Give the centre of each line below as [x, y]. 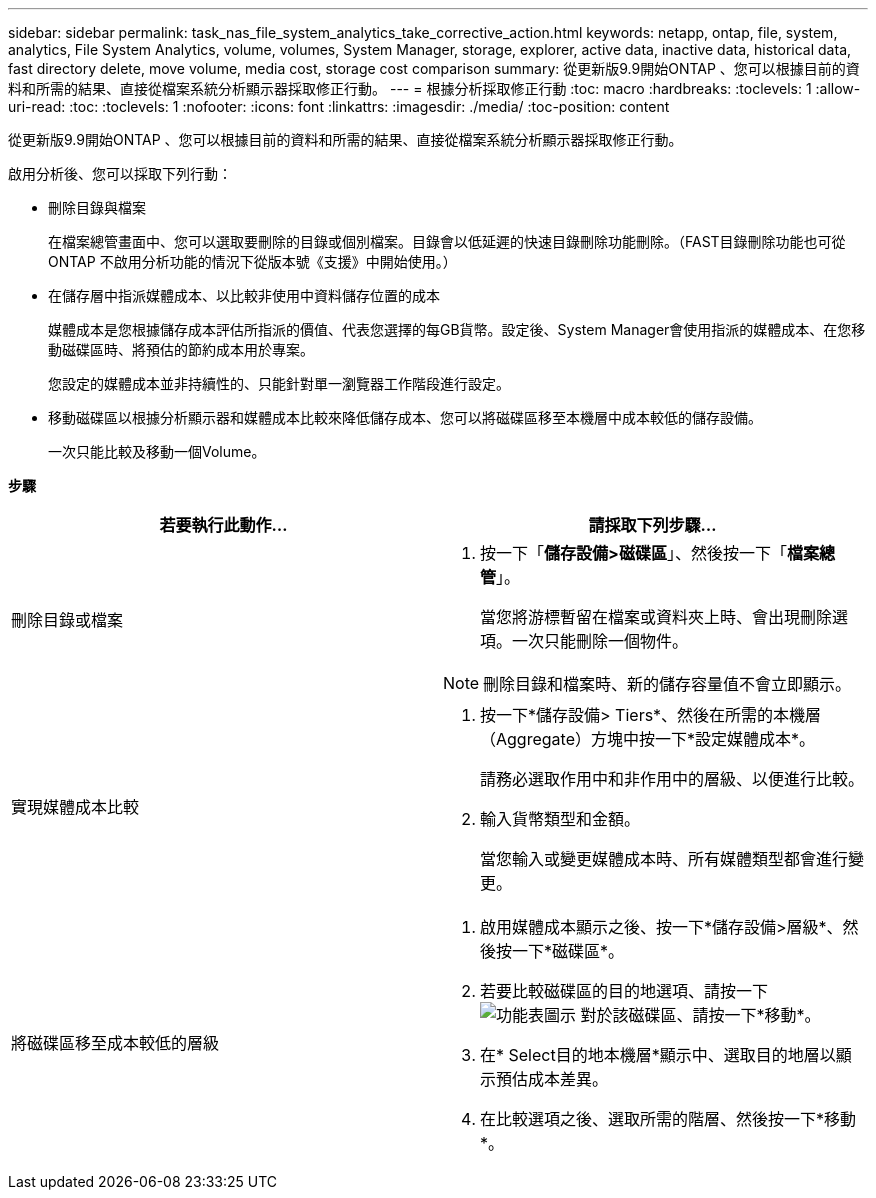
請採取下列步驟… [652, 525]
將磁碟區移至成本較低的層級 [115, 1043]
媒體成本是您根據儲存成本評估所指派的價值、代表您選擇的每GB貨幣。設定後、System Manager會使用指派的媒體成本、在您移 [457, 329]
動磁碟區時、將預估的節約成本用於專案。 [181, 349]
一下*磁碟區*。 [568, 951]
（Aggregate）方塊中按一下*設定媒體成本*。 [647, 739]
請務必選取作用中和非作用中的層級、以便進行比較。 [672, 779]
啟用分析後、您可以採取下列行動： [120, 173]
